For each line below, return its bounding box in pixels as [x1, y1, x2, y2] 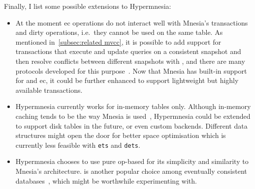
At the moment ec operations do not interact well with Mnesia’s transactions [15, 17, 248, 27]
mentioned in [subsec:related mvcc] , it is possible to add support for [15, 36, 221, 47]
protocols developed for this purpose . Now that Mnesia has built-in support [15, 65, 247, 76]
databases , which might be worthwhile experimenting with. [15, 175, 197, 186]
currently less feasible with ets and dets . [15, 139, 140, 150]
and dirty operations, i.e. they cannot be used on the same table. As [15, 27, 223, 37]
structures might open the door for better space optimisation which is [15, 130, 226, 140]
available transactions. [15, 84, 83, 95]
